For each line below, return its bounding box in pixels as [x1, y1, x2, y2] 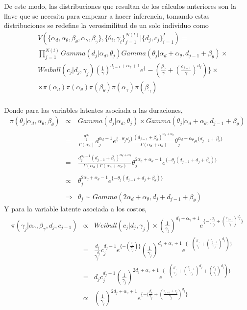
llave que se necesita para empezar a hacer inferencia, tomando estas [4, 10, 210, 21]
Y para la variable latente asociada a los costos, [4, 204, 147, 214]
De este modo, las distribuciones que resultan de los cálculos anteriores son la [4, 1, 236, 11]
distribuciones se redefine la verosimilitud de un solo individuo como [4, 20, 209, 30]
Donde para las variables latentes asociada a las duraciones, [4, 104, 183, 115]
